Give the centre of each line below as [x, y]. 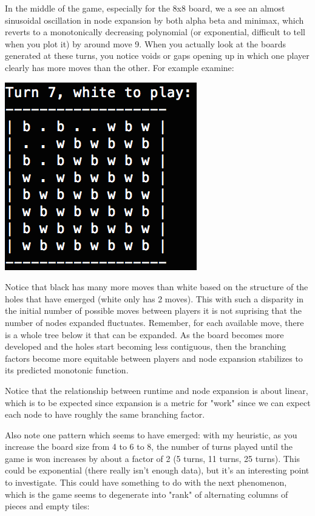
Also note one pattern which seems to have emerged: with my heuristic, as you [151, 434]
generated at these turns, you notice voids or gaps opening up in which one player [157, 56]
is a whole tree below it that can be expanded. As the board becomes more [144, 334]
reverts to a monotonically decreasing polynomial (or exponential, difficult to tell [155, 32]
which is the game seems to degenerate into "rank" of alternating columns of [147, 494]
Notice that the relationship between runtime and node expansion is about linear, [157, 390]
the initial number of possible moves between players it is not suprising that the [154, 311]
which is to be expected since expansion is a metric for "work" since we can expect [158, 402]
